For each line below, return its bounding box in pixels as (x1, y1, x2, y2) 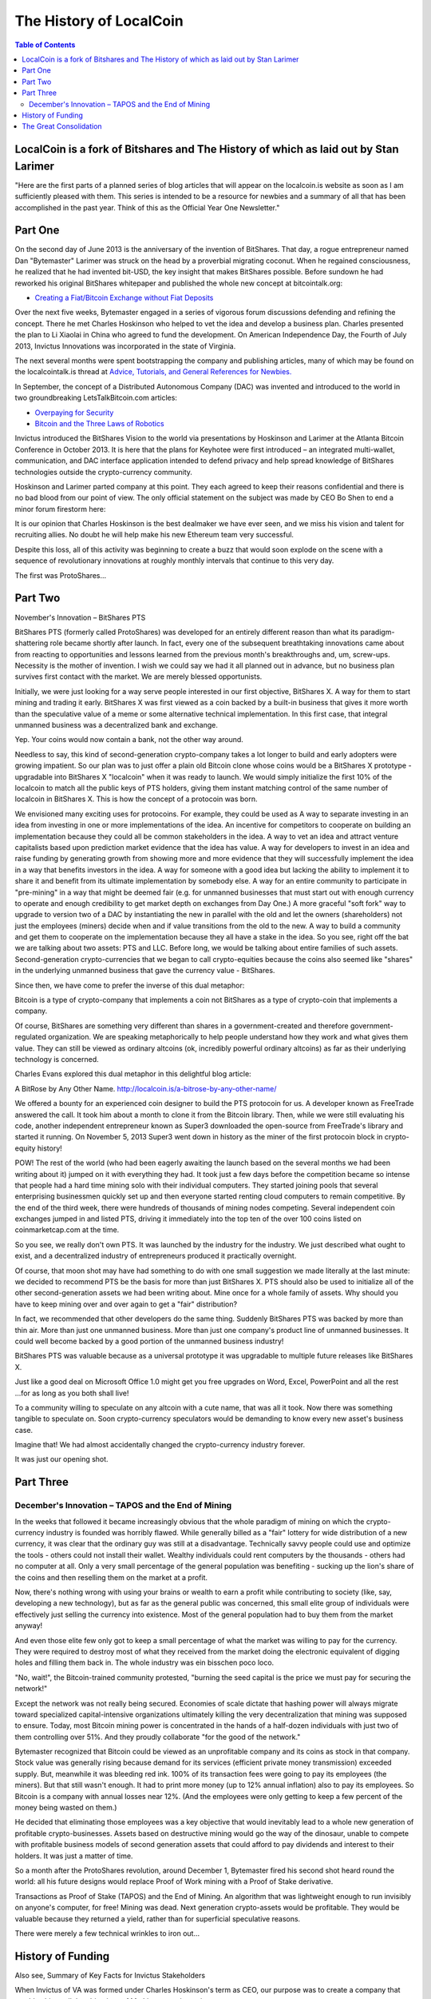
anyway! (14, 1621, 43, 1630)
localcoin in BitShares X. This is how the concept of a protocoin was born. (14, 794, 259, 804)
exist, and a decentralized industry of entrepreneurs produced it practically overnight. (14, 1251, 297, 1261)
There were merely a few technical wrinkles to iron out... (14, 1928, 200, 1938)
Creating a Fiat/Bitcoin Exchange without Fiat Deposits (34, 293, 214, 303)
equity (14, 1143, 36, 1153)
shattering (14, 638, 49, 648)
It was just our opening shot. (14, 1454, 109, 1464)
